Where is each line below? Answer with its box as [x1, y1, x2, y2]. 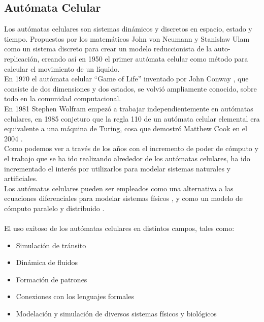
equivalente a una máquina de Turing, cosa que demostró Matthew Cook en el [4, 123, 247, 134]
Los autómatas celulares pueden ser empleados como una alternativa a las [4, 183, 234, 193]
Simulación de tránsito [16, 240, 86, 250]
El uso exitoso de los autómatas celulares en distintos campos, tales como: [4, 223, 235, 233]
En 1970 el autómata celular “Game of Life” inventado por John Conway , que [4, 73, 249, 84]
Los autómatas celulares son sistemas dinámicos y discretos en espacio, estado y [4, 23, 252, 34]
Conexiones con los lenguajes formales [16, 291, 134, 302]
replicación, [4, 53, 40, 64]
